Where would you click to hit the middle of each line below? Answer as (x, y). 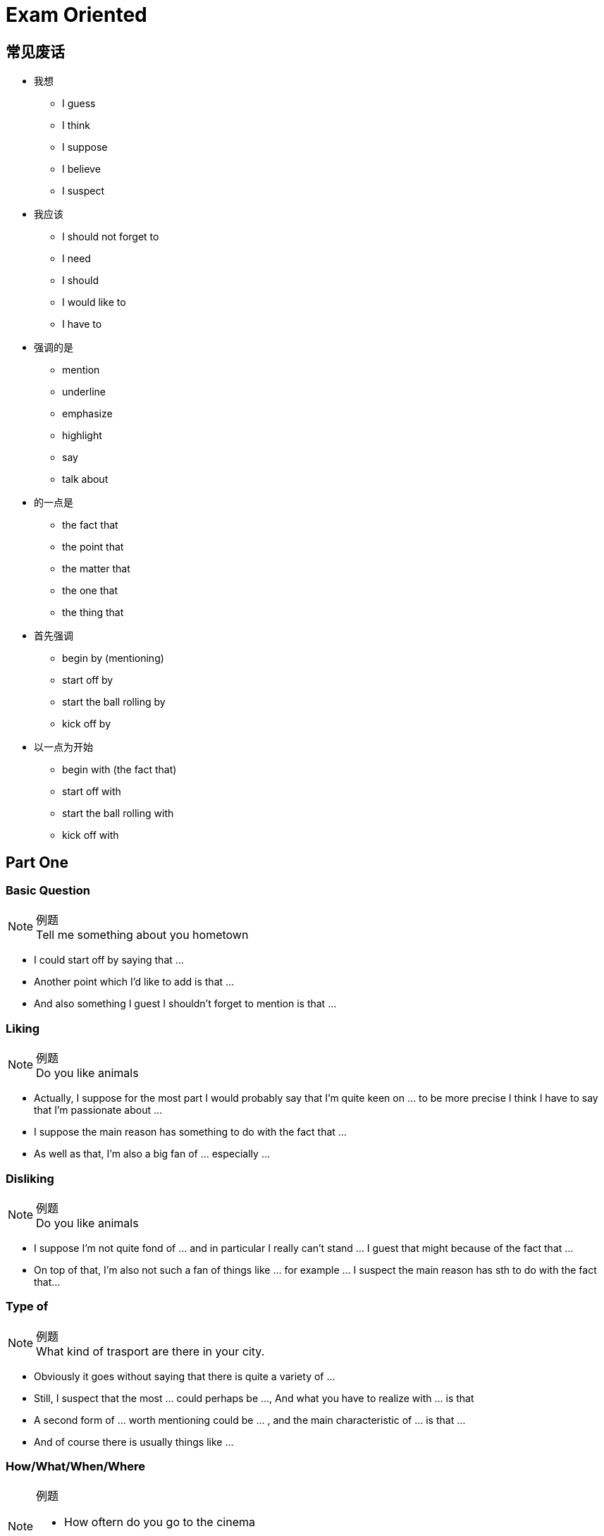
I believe (81, 169)
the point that (93, 547)
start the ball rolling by (114, 702)
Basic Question (48, 891)
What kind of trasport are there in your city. (150, 1351)
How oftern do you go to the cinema (160, 1522)
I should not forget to (111, 237)
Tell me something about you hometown (142, 935)
